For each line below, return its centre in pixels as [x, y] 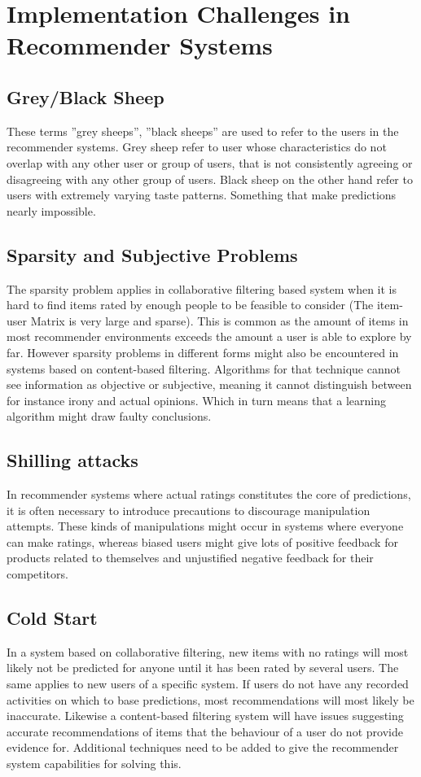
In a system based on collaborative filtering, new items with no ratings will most [208, 651]
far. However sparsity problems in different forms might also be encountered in [203, 352]
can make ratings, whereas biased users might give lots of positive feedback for [202, 541]
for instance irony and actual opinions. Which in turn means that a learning [196, 400]
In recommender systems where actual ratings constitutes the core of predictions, [209, 494]
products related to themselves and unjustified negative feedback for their [190, 558]
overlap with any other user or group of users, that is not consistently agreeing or [210, 162]
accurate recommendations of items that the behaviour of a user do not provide [205, 731]
